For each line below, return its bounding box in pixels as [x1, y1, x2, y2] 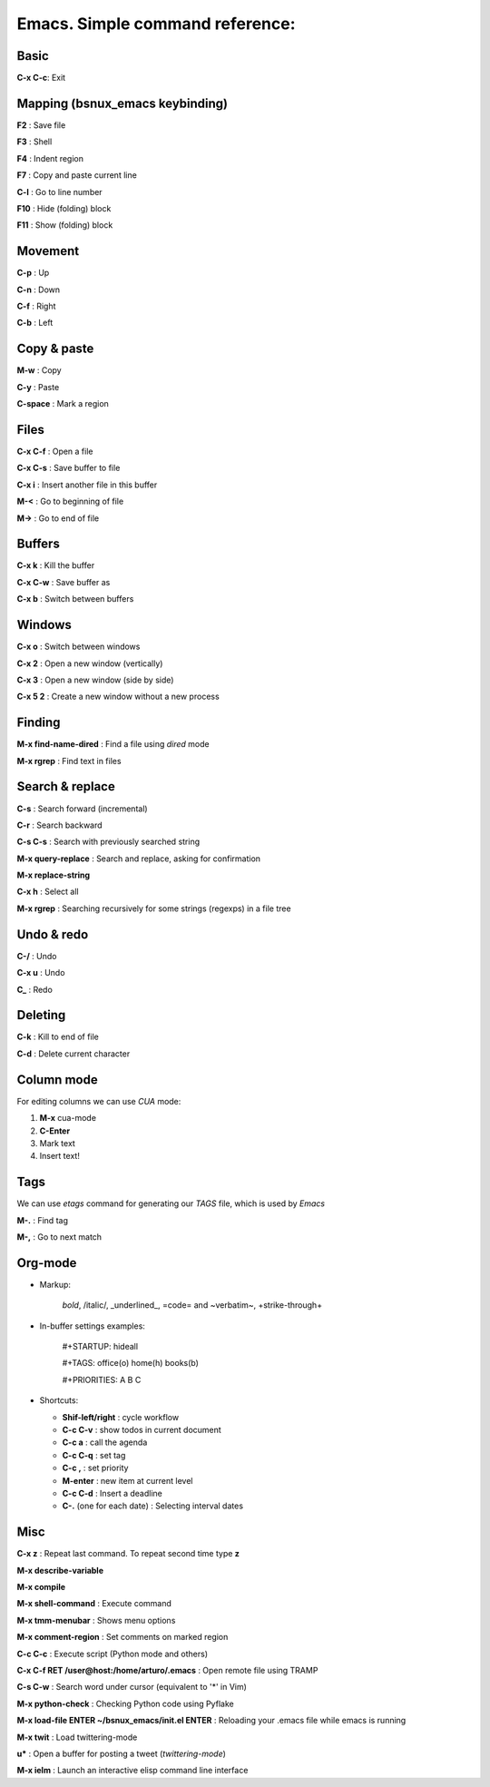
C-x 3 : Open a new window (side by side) [16, 674, 174, 685]
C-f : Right [16, 300, 56, 311]
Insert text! [39, 1151, 81, 1162]
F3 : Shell [16, 136, 53, 147]
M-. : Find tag [16, 1214, 68, 1225]
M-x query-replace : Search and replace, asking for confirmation [16, 853, 261, 864]
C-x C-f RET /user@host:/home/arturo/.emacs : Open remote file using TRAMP [16, 1665, 318, 1676]
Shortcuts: [39, 1395, 79, 1406]
